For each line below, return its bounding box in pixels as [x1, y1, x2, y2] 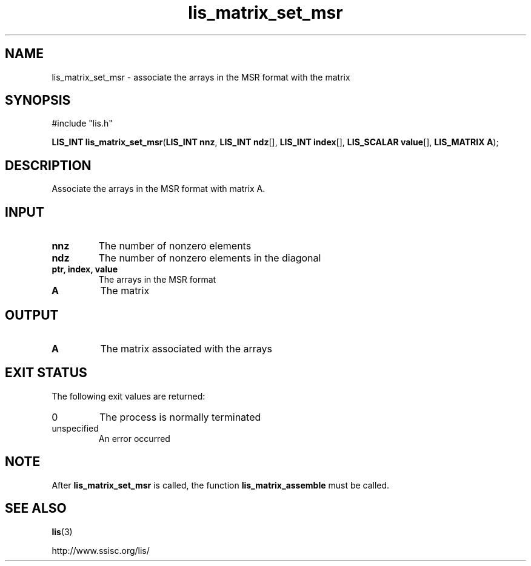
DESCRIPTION [5, 157, 92, 173]
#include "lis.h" [52, 118, 113, 129]
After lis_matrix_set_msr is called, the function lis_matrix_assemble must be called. [52, 479, 390, 490]
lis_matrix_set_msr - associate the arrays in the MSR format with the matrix [52, 71, 350, 82]
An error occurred [98, 433, 170, 444]
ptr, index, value [52, 264, 118, 275]
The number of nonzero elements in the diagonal [98, 252, 321, 265]
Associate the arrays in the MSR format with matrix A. [52, 183, 265, 194]
